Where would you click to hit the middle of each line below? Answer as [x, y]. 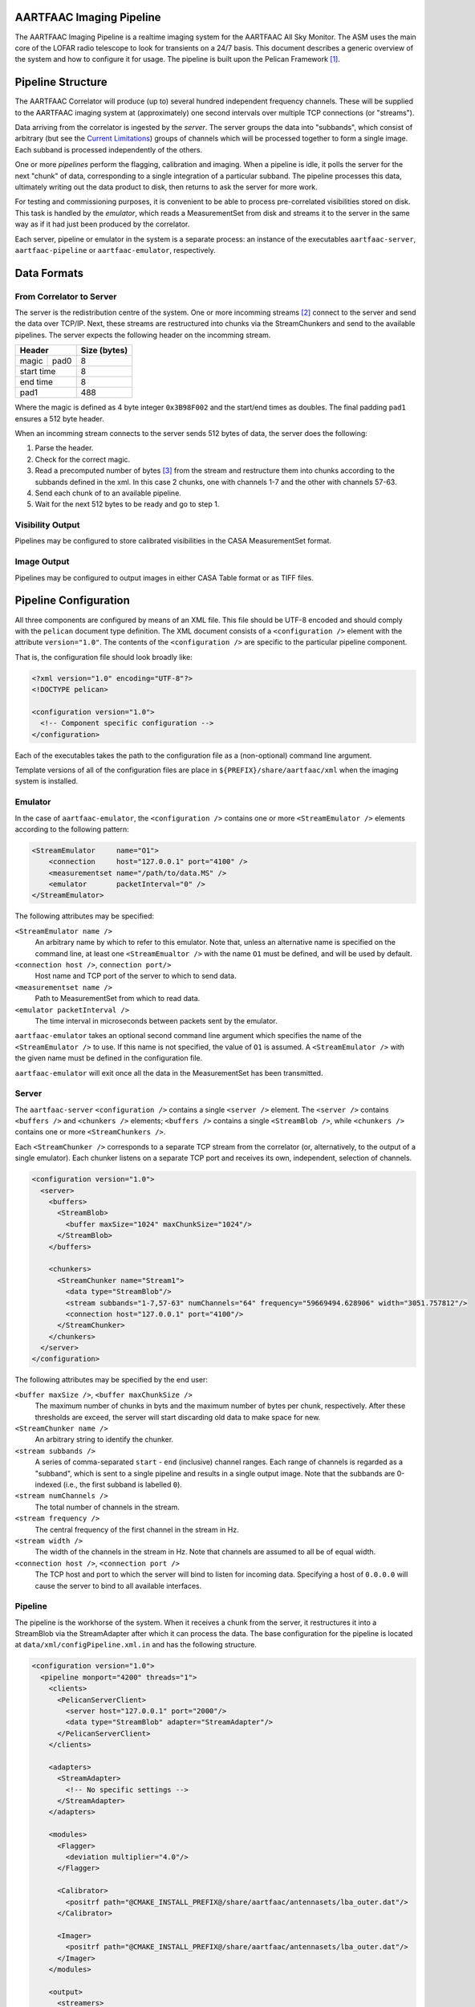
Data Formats [49, 273]
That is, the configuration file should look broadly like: [104, 657]
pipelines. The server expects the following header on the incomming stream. [143, 335]
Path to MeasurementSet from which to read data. [118, 999]
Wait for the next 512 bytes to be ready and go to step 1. [127, 504]
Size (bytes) [104, 351]
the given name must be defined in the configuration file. [109, 1058]
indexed [48, 1484]
